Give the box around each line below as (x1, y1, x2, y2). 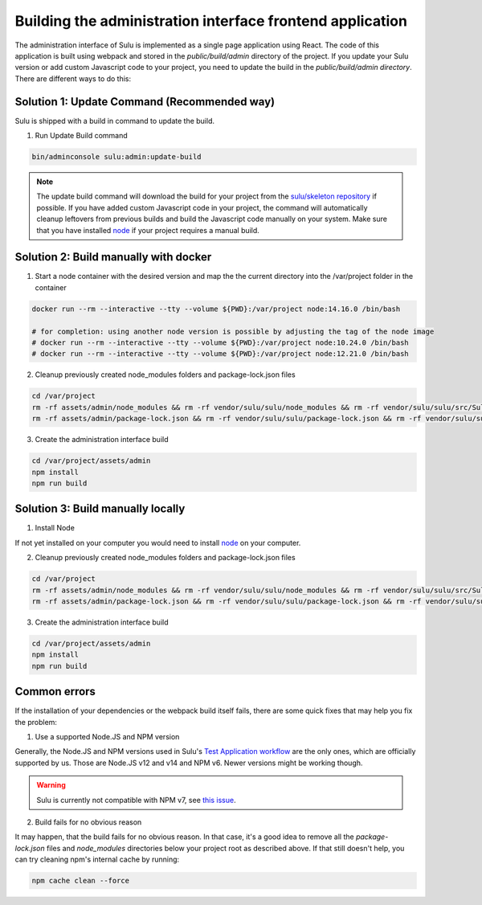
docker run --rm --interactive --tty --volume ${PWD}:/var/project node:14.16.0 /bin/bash (31, 304, 401, 313)
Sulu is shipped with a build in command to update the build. (14, 116, 215, 125)
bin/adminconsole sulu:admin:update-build (31, 153, 202, 161)
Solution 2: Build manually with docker (14, 250, 212, 264)
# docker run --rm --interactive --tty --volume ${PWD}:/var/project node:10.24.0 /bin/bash (31, 338, 409, 347)
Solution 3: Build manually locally (14, 502, 186, 516)
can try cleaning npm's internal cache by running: (14, 854, 180, 864)
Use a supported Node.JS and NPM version (35, 731, 180, 741)
